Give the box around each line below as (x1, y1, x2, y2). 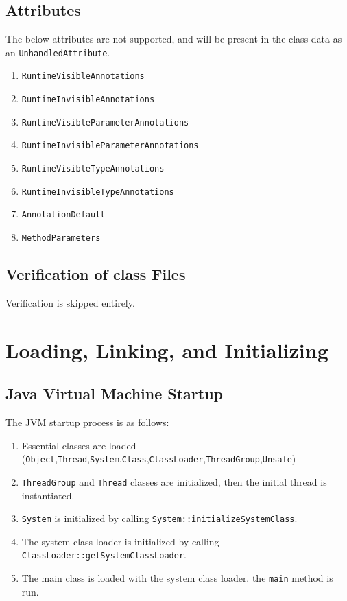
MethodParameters (21, 233, 101, 244)
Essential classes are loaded (21, 438, 136, 452)
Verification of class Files (5, 263, 186, 285)
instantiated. (21, 488, 75, 502)
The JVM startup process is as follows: (5, 415, 169, 429)
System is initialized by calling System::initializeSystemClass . (21, 511, 298, 526)
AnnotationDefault (21, 210, 106, 220)
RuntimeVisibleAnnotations (21, 71, 145, 82)
